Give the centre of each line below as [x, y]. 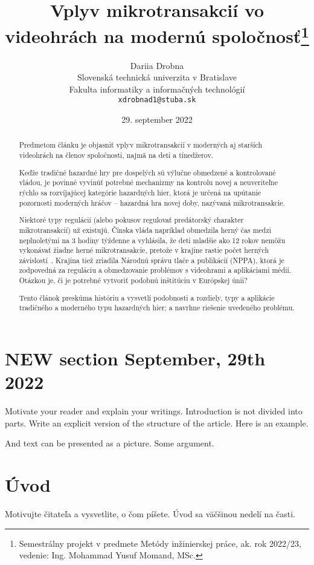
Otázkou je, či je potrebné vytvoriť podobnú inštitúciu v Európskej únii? [133, 280]
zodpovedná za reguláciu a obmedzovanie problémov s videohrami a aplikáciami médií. [155, 270]
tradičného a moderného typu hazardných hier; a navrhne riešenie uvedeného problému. [157, 308]
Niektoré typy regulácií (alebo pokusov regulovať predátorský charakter [131, 220]
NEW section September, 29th [135, 358]
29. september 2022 [157, 119]
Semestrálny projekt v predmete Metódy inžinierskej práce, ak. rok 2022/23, [160, 543]
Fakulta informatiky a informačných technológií [157, 89]
